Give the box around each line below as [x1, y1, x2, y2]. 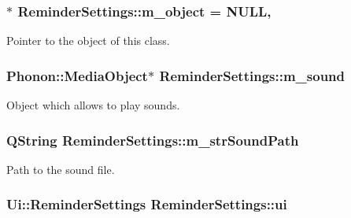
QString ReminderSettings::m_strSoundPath [6, 130, 299, 150]
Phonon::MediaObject [6, 65, 148, 85]
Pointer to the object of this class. [6, 32, 170, 49]
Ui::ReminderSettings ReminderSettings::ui [6, 194, 287, 214]
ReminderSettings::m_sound [159, 65, 345, 85]
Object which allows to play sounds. [6, 97, 180, 113]
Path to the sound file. [6, 161, 115, 177]
